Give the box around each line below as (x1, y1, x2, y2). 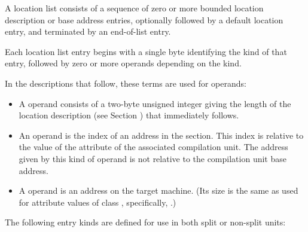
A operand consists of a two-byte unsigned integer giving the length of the (19, 97, 291, 109)
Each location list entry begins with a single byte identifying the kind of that (5, 45, 287, 57)
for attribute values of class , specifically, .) (19, 196, 176, 208)
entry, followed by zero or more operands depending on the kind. (5, 57, 242, 69)
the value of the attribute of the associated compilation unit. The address (19, 141, 288, 153)
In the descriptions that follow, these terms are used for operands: (5, 77, 246, 89)
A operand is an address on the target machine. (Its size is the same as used (19, 184, 298, 197)
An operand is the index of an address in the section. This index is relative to (19, 129, 304, 141)
